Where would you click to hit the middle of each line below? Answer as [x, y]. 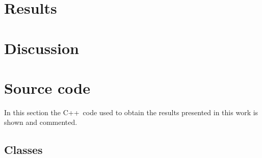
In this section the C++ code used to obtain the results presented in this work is [131, 112]
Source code [47, 87]
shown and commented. [41, 122]
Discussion [42, 48]
